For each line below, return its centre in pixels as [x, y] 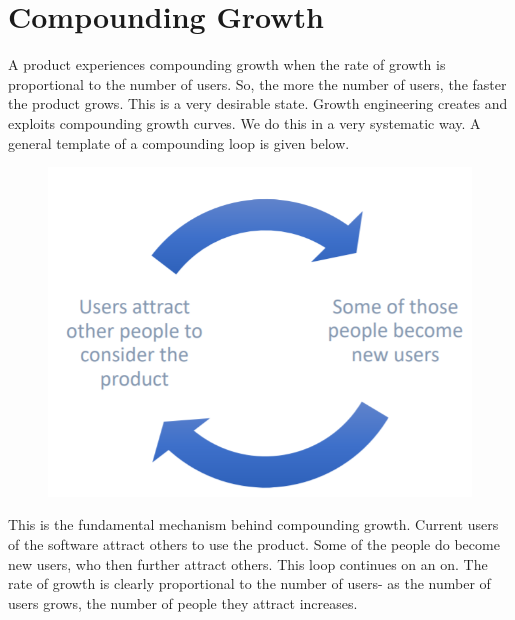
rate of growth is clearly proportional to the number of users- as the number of [249, 583]
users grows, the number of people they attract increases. [183, 602]
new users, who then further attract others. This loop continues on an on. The [248, 563]
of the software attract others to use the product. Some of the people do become [254, 543]
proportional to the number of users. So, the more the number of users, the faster [257, 83]
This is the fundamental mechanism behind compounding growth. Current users [253, 524]
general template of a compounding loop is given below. [179, 142]
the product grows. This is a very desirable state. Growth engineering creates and [258, 103]
